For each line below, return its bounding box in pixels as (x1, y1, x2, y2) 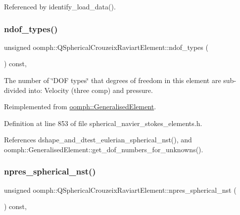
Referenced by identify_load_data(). (4, 1, 116, 11)
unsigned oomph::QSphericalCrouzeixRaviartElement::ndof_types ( (4, 42, 208, 52)
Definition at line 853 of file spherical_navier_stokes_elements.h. (4, 118, 202, 128)
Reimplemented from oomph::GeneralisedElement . (4, 101, 156, 112)
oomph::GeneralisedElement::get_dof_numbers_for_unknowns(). (4, 144, 203, 154)
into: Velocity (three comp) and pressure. (28, 85, 153, 95)
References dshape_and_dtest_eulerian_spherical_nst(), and (4, 134, 192, 145)
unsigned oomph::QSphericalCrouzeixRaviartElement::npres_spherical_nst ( (4, 184, 237, 195)
